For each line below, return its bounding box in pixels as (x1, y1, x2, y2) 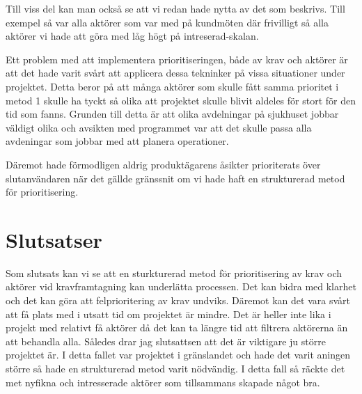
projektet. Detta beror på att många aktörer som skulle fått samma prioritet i (6, 79, 339, 93)
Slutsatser (6, 225, 102, 253)
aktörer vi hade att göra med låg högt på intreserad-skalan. (6, 29, 259, 43)
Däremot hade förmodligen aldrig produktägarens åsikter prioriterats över (6, 157, 321, 171)
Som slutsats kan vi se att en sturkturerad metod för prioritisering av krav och (6, 265, 343, 280)
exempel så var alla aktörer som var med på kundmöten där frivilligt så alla (6, 15, 329, 29)
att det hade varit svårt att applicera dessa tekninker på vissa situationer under (6, 65, 345, 80)
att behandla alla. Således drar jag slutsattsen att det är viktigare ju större (6, 333, 326, 348)
